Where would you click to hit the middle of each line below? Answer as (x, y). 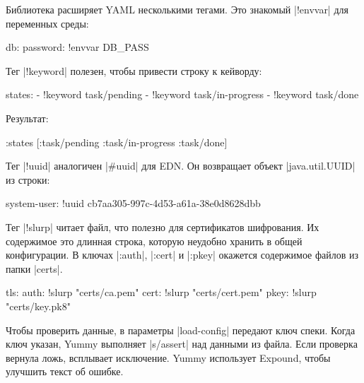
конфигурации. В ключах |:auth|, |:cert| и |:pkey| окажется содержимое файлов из (182, 255)
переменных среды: (47, 23)
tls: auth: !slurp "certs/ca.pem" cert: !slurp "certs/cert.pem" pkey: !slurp (161, 292)
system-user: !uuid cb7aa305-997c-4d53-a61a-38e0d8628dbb (133, 203)
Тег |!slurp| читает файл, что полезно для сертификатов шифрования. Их (163, 226)
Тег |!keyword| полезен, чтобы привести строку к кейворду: (134, 70)
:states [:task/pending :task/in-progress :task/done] (117, 142)
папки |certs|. (34, 268)
